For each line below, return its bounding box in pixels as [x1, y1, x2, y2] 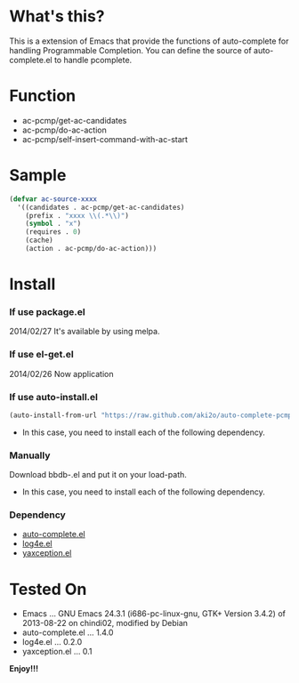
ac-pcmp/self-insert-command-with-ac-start [21, 133, 189, 144]
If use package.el [9, 306, 86, 318]
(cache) [25, 236, 53, 245]
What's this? [9, 6, 105, 27]
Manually [9, 449, 51, 462]
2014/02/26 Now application [9, 368, 114, 379]
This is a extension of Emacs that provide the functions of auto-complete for [9, 36, 289, 46]
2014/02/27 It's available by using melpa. [9, 326, 160, 337]
